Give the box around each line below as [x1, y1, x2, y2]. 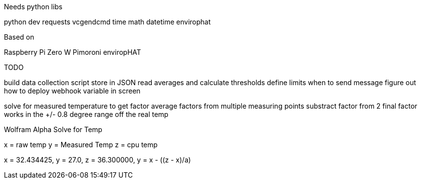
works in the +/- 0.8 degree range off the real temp [4, 110, 168, 118]
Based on [4, 33, 34, 41]
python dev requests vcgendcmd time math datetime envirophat [4, 18, 211, 26]
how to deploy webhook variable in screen [4, 87, 140, 95]
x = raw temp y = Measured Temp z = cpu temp [4, 140, 158, 149]
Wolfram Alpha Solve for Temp [4, 125, 102, 134]
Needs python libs [4, 2, 63, 11]
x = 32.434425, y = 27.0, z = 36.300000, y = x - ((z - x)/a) [4, 156, 191, 164]
